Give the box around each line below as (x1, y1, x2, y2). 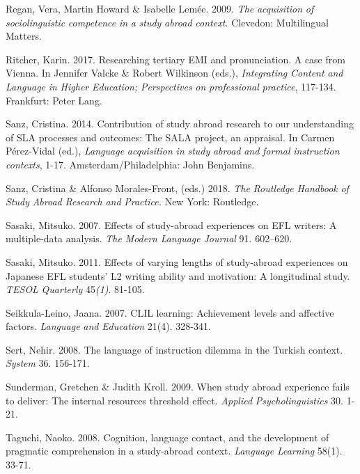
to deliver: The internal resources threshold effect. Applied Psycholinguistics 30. (6, 393, 343, 407)
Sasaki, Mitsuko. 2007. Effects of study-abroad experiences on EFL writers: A (6, 217, 337, 232)
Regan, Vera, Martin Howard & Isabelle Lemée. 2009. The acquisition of (6, 1, 314, 15)
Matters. (6, 29, 42, 43)
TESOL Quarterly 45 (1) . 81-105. (6, 282, 145, 297)
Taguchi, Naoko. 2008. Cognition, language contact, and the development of (6, 429, 329, 444)
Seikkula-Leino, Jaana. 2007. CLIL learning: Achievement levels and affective (6, 305, 334, 319)
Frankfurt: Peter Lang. (6, 93, 102, 107)
